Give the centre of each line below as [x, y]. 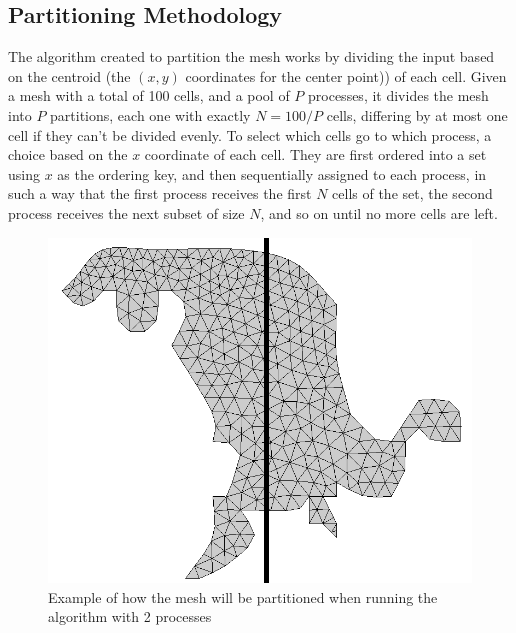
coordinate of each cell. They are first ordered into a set [315, 154]
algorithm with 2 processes [130, 616]
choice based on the [68, 154]
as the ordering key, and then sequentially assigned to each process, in [272, 173]
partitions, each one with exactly [150, 114]
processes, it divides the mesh [398, 95]
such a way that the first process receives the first [160, 193]
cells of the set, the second [412, 193]
